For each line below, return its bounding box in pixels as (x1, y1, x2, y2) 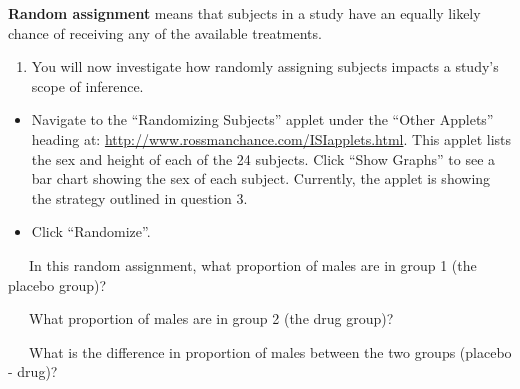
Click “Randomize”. (31, 221, 151, 242)
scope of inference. (31, 75, 144, 96)
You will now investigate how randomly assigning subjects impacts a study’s (31, 56, 499, 77)
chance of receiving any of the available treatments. (8, 22, 322, 43)
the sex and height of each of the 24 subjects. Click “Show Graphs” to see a (31, 148, 496, 169)
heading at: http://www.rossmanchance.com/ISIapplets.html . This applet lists (31, 128, 512, 149)
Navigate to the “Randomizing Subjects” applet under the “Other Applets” (31, 109, 494, 130)
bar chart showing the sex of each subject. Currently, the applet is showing (31, 168, 491, 189)
